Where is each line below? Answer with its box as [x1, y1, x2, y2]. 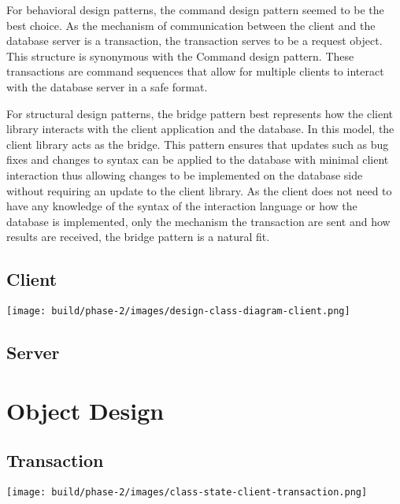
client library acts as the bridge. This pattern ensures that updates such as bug [6, 135, 389, 152]
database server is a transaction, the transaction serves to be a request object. [6, 32, 383, 49]
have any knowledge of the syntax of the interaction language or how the [6, 198, 357, 214]
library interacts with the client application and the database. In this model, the [6, 120, 394, 137]
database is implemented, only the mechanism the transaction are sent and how [6, 213, 391, 229]
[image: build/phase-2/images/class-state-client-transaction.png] [6, 487, 368, 498]
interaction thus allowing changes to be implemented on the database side [6, 166, 363, 183]
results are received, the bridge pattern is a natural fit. [6, 228, 270, 245]
